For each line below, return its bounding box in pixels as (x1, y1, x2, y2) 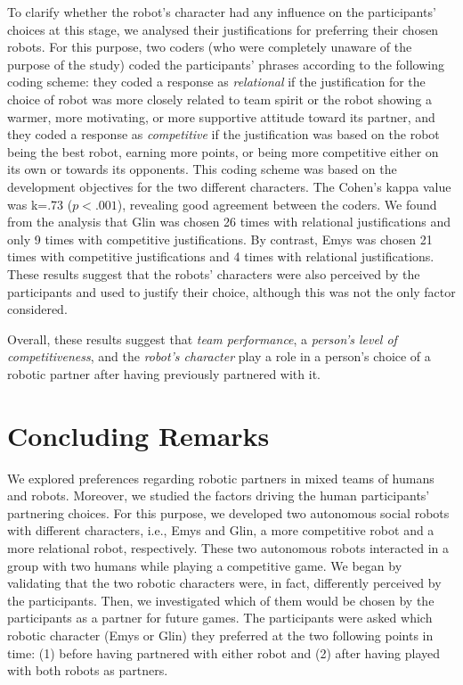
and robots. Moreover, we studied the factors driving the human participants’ (7, 486, 430, 505)
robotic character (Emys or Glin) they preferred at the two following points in (7, 625, 434, 644)
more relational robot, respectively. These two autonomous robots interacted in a (7, 538, 449, 557)
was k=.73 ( (7, 194, 73, 213)
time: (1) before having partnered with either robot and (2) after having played (7, 643, 441, 662)
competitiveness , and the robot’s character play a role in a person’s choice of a (7, 347, 431, 366)
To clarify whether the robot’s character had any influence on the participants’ (7, 3, 436, 21)
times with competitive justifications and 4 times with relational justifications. (7, 247, 435, 266)
